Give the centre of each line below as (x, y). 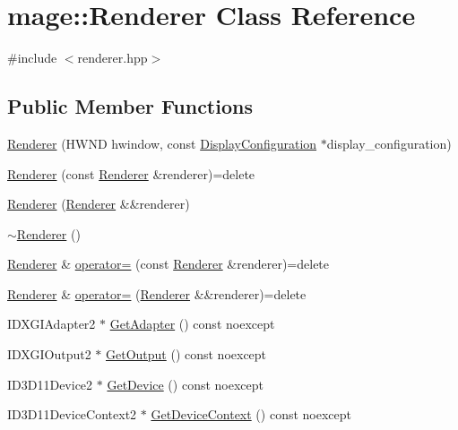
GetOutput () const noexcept (186, 354)
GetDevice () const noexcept (185, 384)
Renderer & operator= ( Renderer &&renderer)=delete (157, 293)
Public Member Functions (130, 106)
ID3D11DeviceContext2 (72, 414)
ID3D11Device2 (50, 384)
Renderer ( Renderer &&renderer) (99, 204)
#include (32, 58)
